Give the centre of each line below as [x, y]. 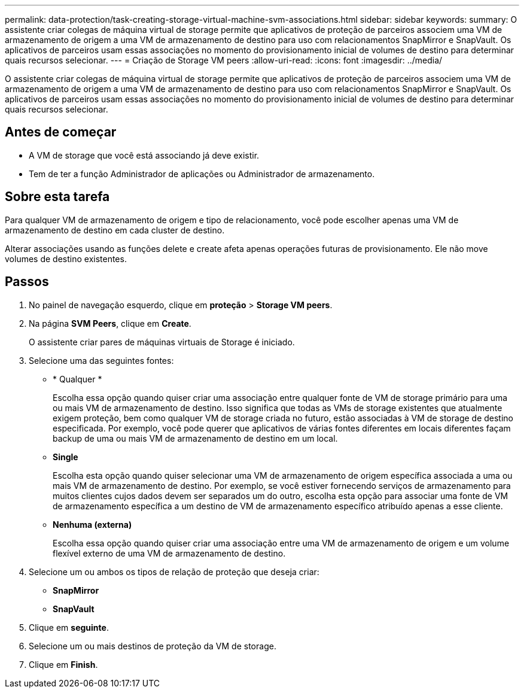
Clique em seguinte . [69, 627]
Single [65, 457]
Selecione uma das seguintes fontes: [101, 360]
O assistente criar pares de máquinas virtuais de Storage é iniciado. [162, 342]
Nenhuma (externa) [92, 524]
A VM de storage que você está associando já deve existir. [144, 155]
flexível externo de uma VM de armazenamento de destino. [169, 553]
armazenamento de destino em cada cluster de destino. [115, 230]
